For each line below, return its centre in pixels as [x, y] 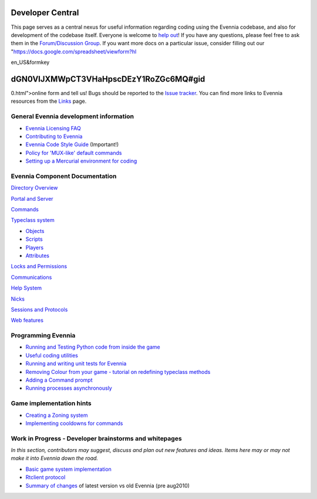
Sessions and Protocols [39, 309]
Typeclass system [33, 220]
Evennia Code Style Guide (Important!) [72, 144]
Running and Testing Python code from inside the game [93, 347]
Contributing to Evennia [54, 136]
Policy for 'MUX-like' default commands [74, 153]
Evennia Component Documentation [64, 176]
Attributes [38, 255]
